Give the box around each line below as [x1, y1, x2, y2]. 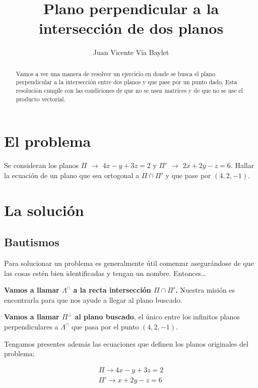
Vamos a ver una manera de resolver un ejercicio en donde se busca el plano [16, 69, 215, 78]
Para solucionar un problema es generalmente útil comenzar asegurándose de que [4, 258, 254, 268]
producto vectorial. [16, 94, 66, 103]
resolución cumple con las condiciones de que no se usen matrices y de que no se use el [16, 86, 243, 95]
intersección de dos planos [38, 18, 224, 38]
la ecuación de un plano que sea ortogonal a [4, 170, 140, 180]
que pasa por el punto [71, 321, 139, 331]
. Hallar [230, 160, 254, 171]
